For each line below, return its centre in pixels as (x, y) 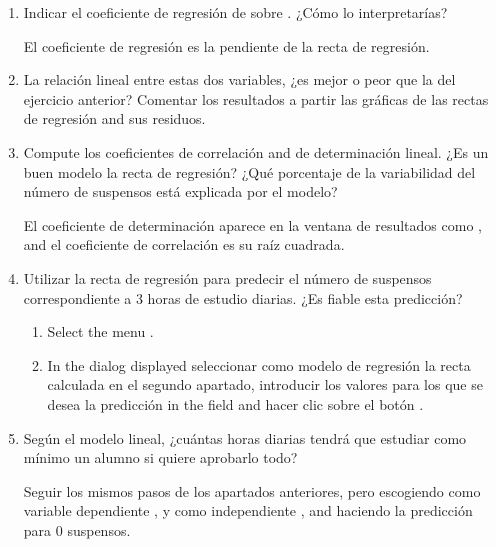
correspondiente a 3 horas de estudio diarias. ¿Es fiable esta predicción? (243, 297)
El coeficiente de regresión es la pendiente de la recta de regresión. (226, 45)
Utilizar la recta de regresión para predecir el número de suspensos (227, 277)
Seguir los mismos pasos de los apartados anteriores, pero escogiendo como (252, 490)
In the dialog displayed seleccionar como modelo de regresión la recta (259, 364)
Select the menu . (100, 331)
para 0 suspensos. (77, 529)
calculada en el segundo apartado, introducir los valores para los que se (265, 384)
